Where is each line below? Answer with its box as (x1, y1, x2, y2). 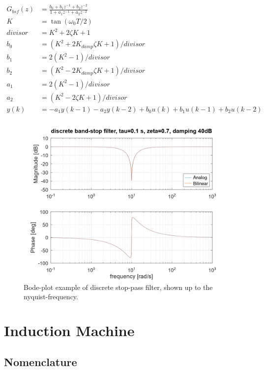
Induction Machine (4, 320, 135, 340)
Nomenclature (4, 354, 77, 369)
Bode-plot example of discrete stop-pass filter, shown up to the (24, 282, 213, 292)
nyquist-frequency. (24, 291, 78, 302)
